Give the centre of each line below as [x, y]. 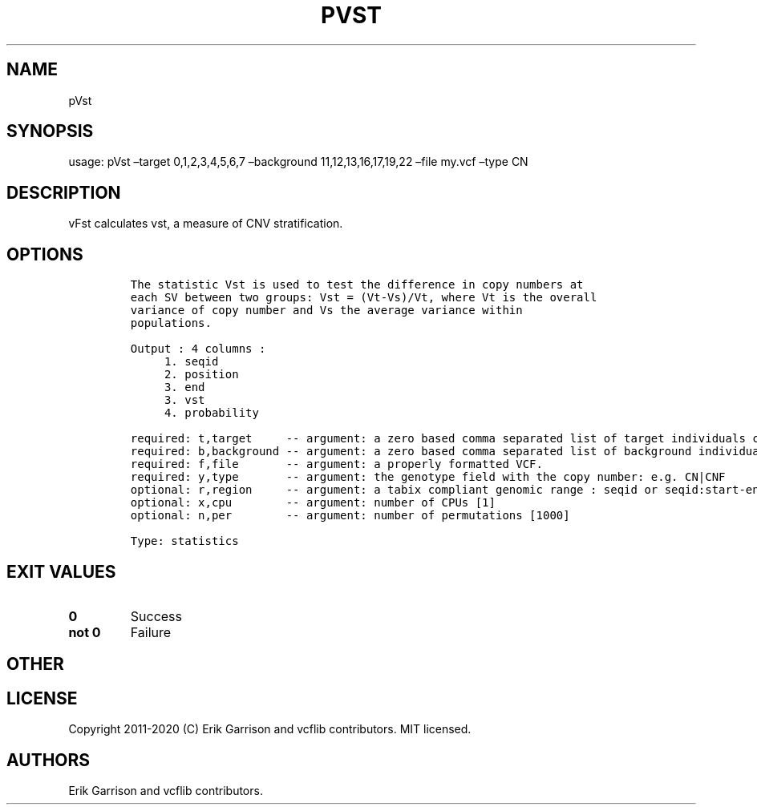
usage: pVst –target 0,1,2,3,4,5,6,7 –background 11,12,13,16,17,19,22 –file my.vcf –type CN [298, 162]
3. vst [184, 400]
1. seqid [191, 362]
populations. [171, 323]
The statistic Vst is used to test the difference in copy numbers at [357, 285]
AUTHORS [49, 760]
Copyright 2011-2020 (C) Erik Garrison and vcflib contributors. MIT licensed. [270, 729]
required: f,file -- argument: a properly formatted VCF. [336, 464]
